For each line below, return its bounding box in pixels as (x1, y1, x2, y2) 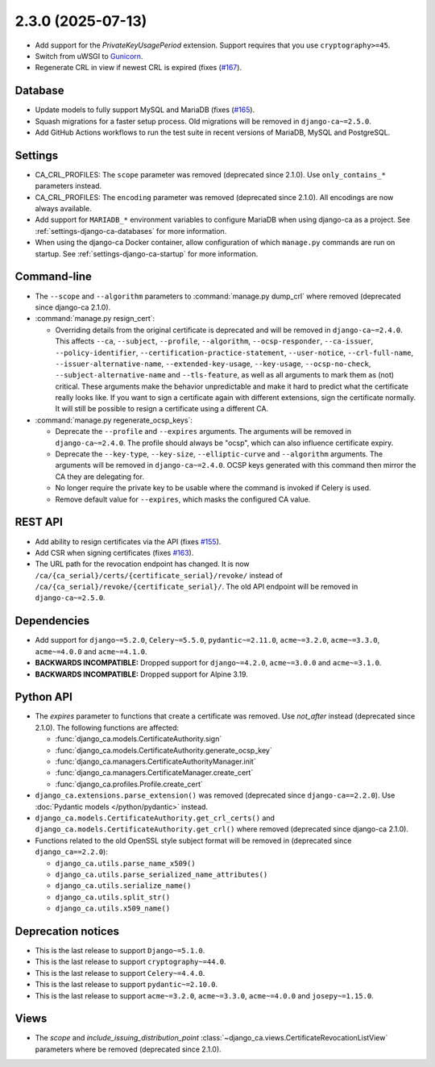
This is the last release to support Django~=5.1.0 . (35, 945, 205, 955)
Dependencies (14, 614, 90, 628)
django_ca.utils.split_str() (55, 892, 171, 902)
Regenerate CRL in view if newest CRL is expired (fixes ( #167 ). (35, 63, 242, 73)
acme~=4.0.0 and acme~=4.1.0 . (35, 646, 148, 656)
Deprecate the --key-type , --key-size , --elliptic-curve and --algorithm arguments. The (55, 449, 383, 459)
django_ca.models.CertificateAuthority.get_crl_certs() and (35, 813, 275, 823)
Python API (14, 690, 72, 704)
